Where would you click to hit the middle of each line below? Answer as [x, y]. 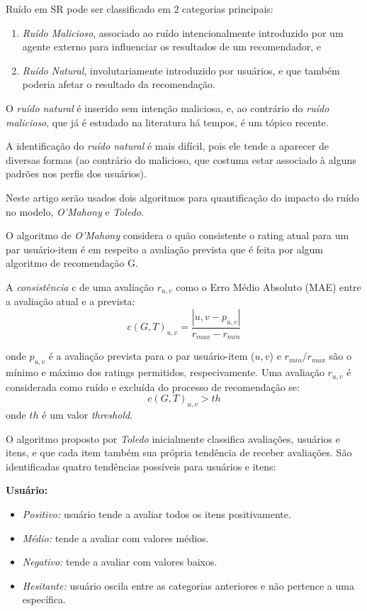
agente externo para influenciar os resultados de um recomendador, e [172, 46]
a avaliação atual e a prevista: [70, 301]
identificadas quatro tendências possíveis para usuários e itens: [141, 466]
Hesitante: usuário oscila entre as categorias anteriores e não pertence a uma [188, 585]
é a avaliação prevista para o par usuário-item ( [152, 356]
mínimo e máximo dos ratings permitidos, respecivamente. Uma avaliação [165, 372]
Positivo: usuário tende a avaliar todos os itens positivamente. [157, 514]
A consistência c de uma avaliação [80, 286]
